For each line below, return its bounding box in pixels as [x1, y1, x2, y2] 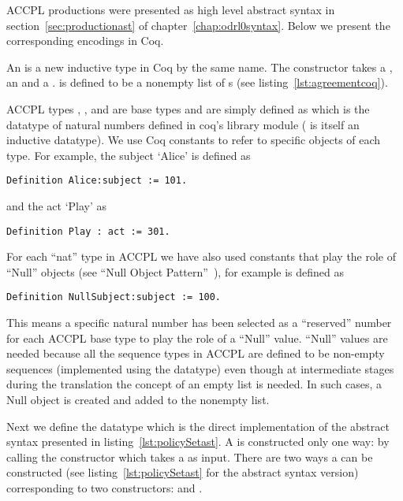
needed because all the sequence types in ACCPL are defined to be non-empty [6, 345, 385, 362]
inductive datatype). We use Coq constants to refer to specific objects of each [6, 132, 381, 148]
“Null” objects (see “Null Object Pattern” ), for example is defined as [6, 263, 344, 280]
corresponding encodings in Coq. [6, 32, 164, 49]
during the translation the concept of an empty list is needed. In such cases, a [6, 376, 382, 392]
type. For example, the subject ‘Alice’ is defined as [6, 147, 251, 163]
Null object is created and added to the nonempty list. [6, 392, 270, 408]
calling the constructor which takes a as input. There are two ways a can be [6, 448, 373, 465]
